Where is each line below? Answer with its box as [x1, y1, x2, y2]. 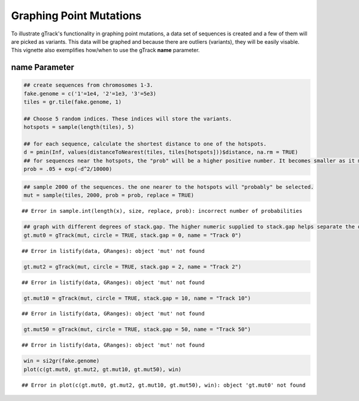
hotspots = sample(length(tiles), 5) [23, 123, 135, 131]
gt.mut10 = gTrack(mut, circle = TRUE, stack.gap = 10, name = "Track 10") [23, 294, 251, 301]
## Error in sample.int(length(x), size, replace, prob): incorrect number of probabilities [22, 207, 303, 215]
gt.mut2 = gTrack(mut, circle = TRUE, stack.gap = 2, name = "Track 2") [23, 263, 242, 270]
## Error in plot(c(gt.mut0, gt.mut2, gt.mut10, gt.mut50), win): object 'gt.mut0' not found [22, 381, 306, 388]
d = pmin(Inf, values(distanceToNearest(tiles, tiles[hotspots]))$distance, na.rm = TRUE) [23, 149, 299, 156]
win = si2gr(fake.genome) [23, 357, 100, 364]
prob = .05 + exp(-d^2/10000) [23, 165, 112, 173]
